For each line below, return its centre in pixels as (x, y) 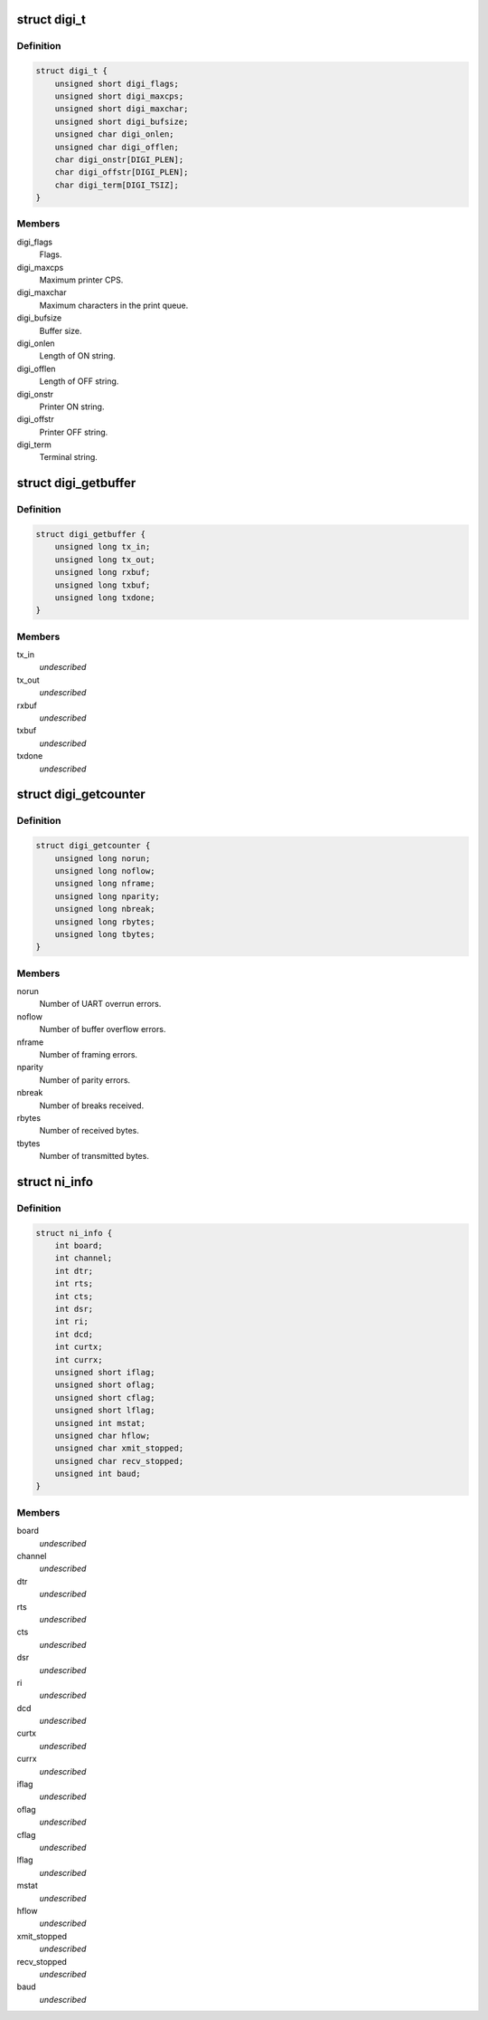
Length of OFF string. (79, 381)
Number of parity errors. (85, 1080)
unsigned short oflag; (105, 1385)
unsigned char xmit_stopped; (119, 1448)
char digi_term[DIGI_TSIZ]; (117, 185)
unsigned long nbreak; (105, 909)
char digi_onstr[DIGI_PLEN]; (119, 159)
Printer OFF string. (74, 432)
